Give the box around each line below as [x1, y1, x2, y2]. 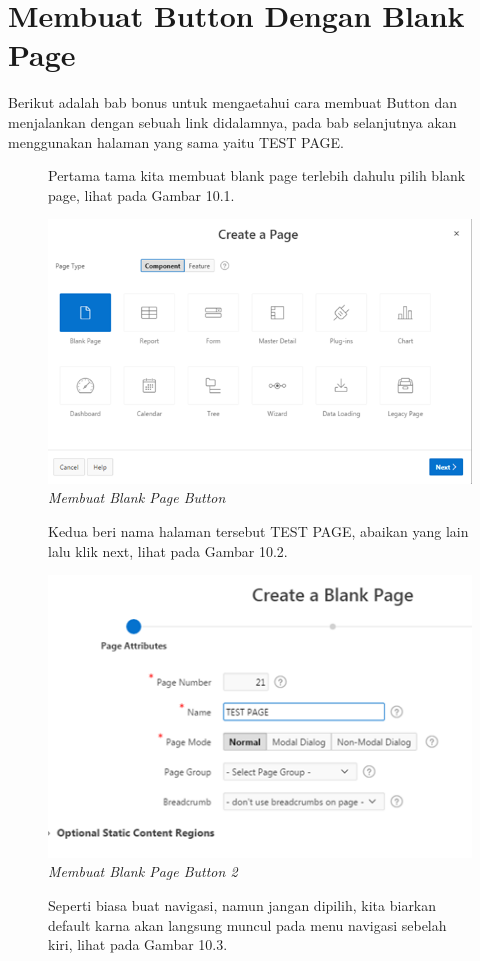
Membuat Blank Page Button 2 [48, 861, 238, 882]
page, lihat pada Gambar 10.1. [48, 184, 235, 205]
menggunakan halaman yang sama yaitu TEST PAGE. [8, 131, 345, 152]
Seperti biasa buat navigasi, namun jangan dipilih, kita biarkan [48, 895, 437, 916]
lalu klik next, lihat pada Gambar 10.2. [48, 540, 288, 561]
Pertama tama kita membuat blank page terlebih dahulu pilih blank [48, 165, 466, 186]
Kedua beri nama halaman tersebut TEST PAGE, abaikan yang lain [48, 521, 469, 542]
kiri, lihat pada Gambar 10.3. [48, 934, 228, 955]
